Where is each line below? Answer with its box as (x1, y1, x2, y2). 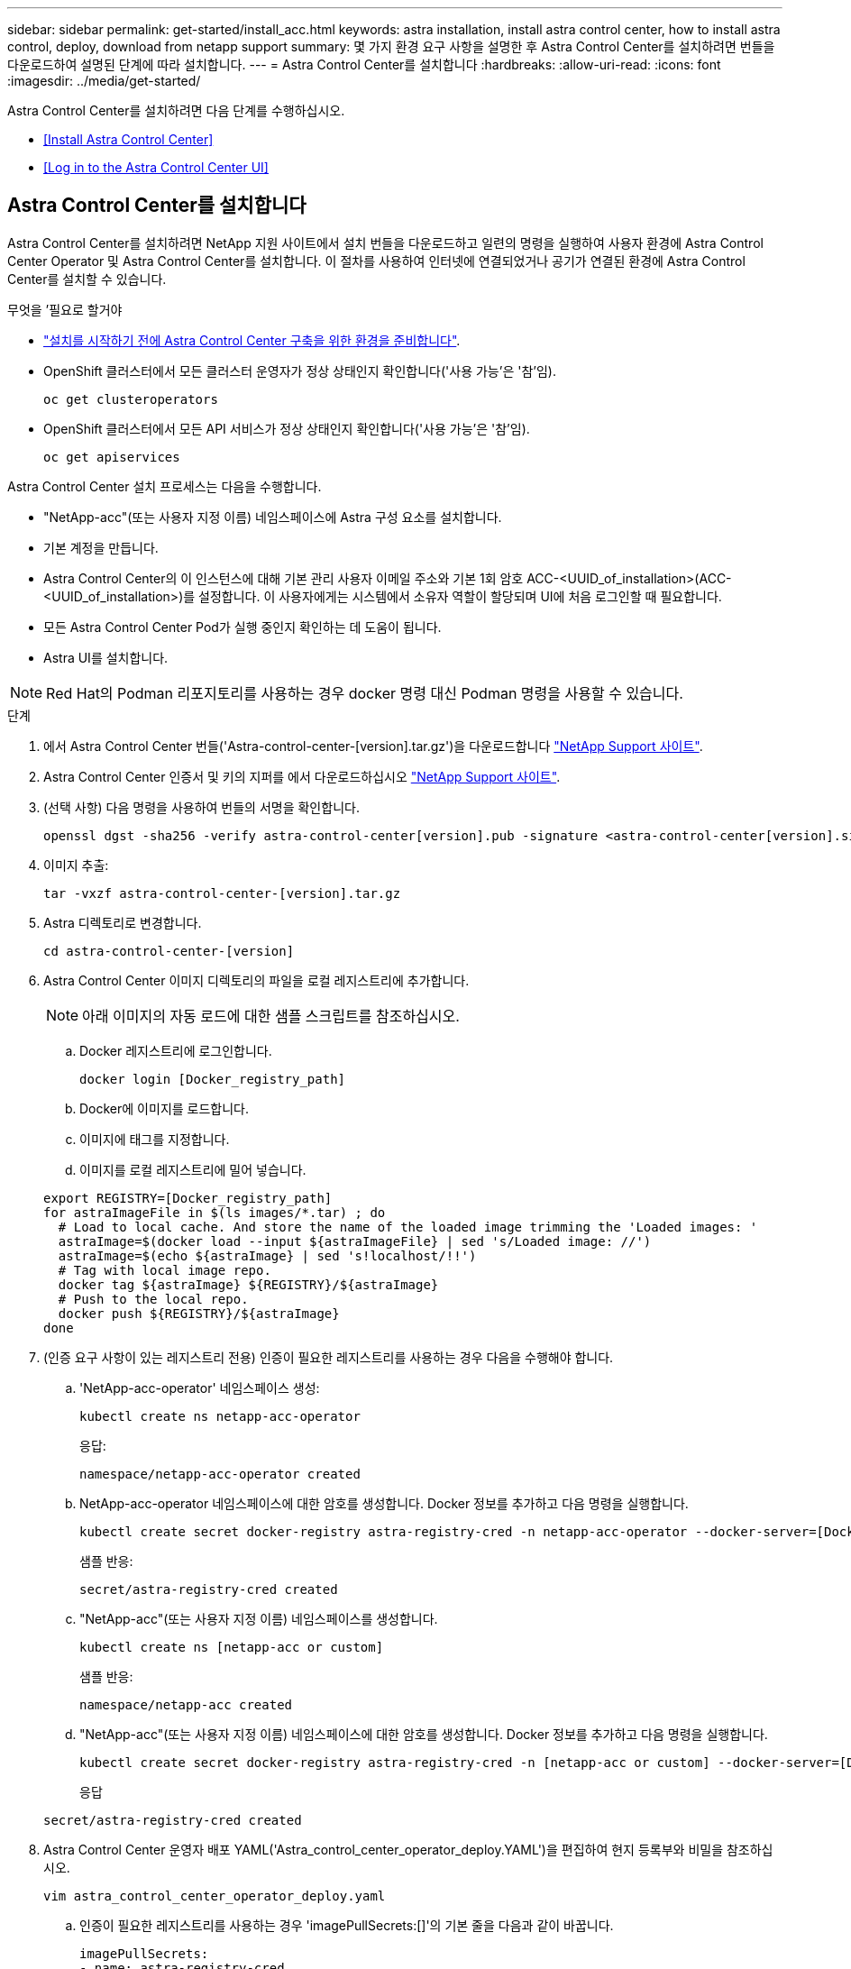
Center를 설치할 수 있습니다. (7, 270, 167, 287)
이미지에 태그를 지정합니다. (79, 1131, 230, 1147)
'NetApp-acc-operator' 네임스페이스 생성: (79, 1379, 320, 1396)
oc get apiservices (43, 449, 180, 464)
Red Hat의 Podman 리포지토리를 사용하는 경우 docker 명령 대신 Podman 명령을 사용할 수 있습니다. (46, 683, 683, 702)
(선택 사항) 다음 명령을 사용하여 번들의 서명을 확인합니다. (43, 799, 360, 815)
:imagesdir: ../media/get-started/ (7, 73, 201, 88)
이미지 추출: (43, 856, 109, 873)
